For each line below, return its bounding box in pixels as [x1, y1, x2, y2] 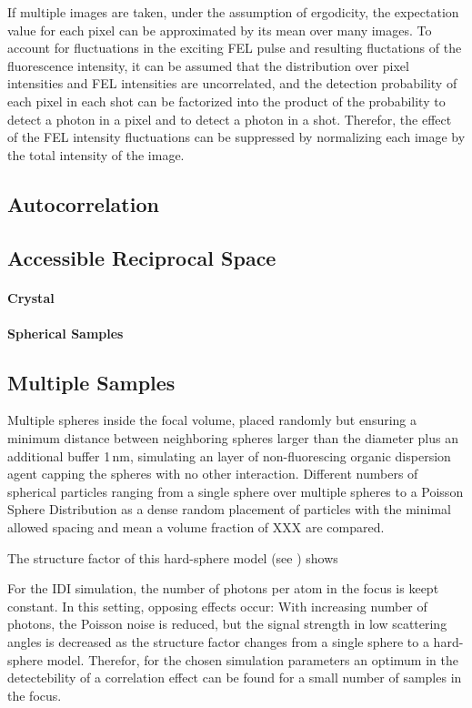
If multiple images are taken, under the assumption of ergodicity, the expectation [7, 3, 459, 21]
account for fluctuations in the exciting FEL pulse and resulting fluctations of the [7, 38, 462, 57]
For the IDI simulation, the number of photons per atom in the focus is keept [7, 579, 439, 598]
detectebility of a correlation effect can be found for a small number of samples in [7, 668, 462, 687]
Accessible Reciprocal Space [7, 243, 276, 271]
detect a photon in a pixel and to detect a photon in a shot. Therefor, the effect [7, 109, 452, 128]
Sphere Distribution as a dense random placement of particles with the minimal [7, 500, 451, 519]
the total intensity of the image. [7, 145, 185, 164]
